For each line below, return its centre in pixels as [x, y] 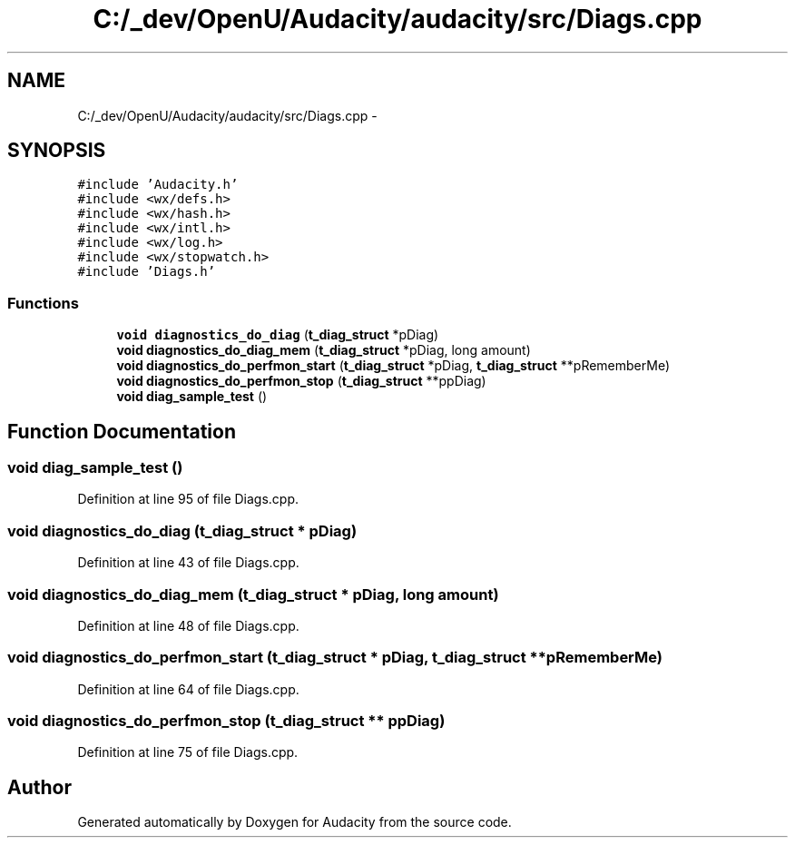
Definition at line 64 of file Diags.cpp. [188, 689]
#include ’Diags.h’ [147, 272]
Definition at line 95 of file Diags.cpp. [188, 499]
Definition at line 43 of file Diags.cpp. [188, 563]
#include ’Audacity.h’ [158, 185]
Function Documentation [122, 431]
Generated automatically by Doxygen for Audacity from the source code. [294, 822]
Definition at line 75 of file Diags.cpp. [188, 752]
